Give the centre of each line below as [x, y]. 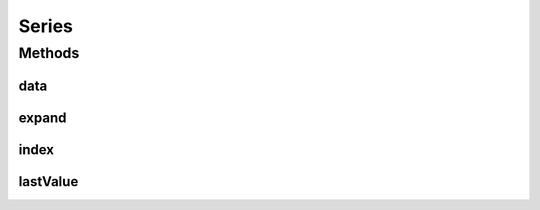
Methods [49, 53]
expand [42, 117]
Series [46, 26]
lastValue [48, 181]
